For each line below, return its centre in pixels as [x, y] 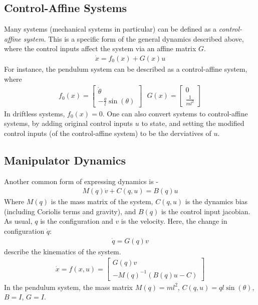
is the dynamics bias [216, 201]
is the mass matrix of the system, [102, 201]
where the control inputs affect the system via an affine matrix [100, 48]
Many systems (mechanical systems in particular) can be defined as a [110, 29]
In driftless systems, [35, 113]
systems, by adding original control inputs [69, 123]
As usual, [18, 221]
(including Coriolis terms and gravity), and [70, 211]
